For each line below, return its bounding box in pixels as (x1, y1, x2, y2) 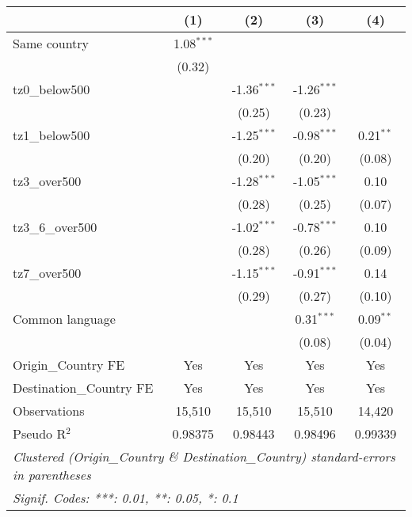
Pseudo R (13, 424, 67, 443)
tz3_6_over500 (13, 218, 97, 236)
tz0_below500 (13, 80, 90, 98)
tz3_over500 (13, 172, 82, 190)
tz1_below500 (13, 126, 90, 144)
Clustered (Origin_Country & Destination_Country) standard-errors (13, 447, 395, 466)
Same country (13, 34, 90, 52)
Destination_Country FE (13, 378, 154, 397)
